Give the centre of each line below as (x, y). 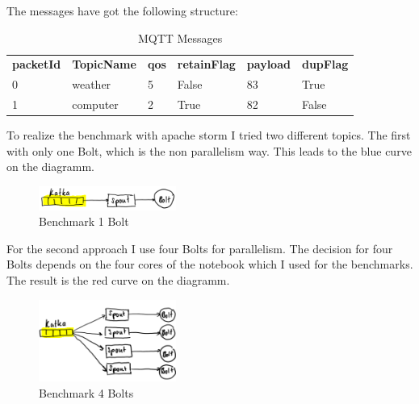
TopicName (104, 64)
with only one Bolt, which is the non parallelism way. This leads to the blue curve (209, 150)
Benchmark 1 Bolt (84, 221)
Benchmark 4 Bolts (86, 392)
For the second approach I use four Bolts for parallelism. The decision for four (200, 248)
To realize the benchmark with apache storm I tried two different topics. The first (209, 135)
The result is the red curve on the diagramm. (118, 280)
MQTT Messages (180, 37)
